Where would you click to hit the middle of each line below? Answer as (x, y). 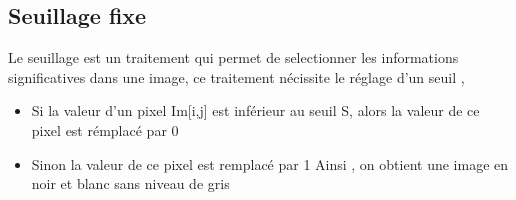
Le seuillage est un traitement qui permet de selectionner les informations (233, 57)
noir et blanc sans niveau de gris (130, 183)
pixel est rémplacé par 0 (105, 129)
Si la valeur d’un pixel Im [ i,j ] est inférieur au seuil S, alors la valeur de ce (255, 110)
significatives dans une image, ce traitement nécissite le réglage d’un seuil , (236, 76)
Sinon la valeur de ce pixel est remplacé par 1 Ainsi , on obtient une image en (270, 163)
